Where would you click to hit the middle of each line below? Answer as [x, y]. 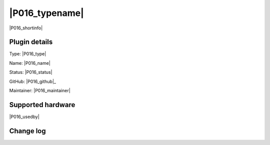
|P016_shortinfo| [26, 28]
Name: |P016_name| [30, 63]
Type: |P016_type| [28, 54]
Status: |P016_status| [31, 72]
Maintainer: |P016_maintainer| [40, 91]
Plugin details [31, 42]
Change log [27, 131]
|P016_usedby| [24, 117]
